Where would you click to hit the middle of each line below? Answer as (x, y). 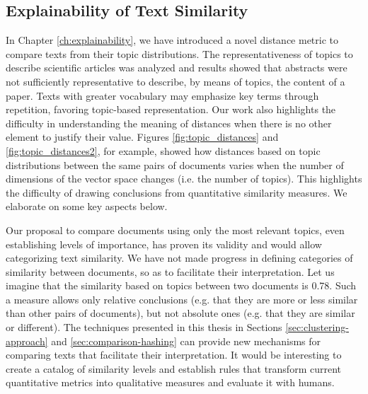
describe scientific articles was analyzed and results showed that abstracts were (177, 68)
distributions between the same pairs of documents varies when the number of (175, 164)
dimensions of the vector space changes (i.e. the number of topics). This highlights (184, 179)
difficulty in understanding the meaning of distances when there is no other (169, 123)
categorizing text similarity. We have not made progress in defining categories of (179, 258)
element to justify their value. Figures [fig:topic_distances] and (142, 137)
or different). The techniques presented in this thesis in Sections (144, 327)
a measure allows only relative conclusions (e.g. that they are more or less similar (182, 299)
